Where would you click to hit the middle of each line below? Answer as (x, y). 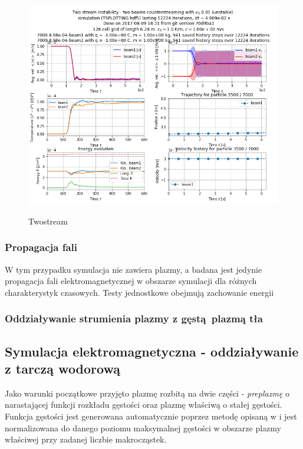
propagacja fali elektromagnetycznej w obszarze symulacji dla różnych (131, 281)
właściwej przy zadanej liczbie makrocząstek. (86, 439)
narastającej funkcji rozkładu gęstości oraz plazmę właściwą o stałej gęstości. (144, 405)
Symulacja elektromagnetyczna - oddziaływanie (152, 351)
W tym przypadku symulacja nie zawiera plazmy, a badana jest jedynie (134, 269)
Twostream (48, 221)
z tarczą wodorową (62, 368)
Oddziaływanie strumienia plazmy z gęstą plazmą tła (134, 318)
